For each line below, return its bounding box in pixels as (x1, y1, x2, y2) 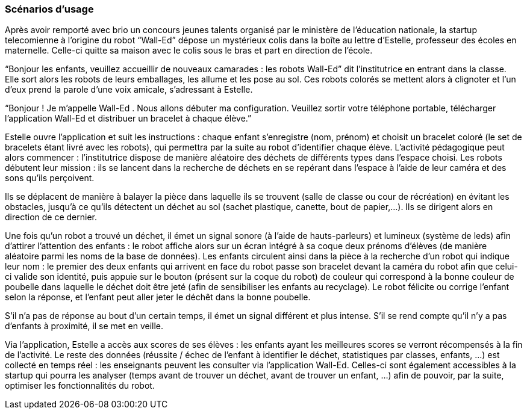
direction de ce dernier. (5, 212, 97, 223)
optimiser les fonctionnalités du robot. (5, 380, 155, 391)
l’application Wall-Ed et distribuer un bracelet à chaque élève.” (5, 113, 252, 124)
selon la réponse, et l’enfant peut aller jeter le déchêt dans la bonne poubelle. (5, 292, 311, 303)
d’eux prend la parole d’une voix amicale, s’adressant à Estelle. (5, 84, 253, 95)
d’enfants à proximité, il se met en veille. (5, 321, 164, 332)
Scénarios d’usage (5, 3, 94, 15)
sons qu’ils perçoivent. (5, 173, 95, 184)
